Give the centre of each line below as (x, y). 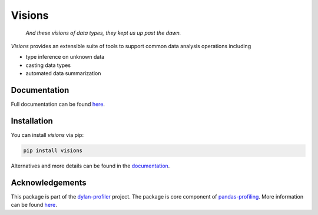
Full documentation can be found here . (58, 104)
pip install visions (53, 150)
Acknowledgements (49, 182)
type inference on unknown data (65, 57)
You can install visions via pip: (47, 135)
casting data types (48, 65)
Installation (32, 121)
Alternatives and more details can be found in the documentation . (90, 166)
